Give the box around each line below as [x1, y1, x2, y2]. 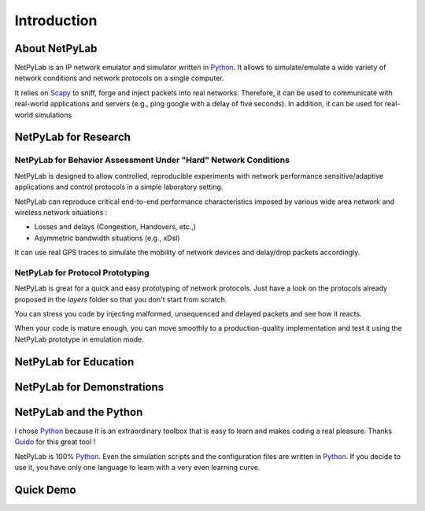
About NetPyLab [14, 42, 98, 55]
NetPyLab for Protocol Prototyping [14, 267, 150, 278]
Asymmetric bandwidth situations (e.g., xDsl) [34, 233, 180, 243]
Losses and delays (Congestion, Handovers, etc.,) [34, 222, 197, 231]
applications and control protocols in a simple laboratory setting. [14, 182, 224, 192]
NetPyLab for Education [14, 355, 135, 368]
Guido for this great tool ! [14, 437, 96, 446]
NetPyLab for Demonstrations [14, 380, 164, 394]
